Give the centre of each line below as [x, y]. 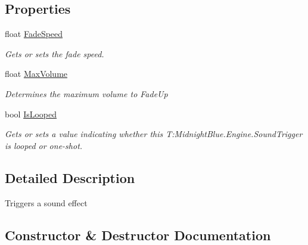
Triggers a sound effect [46, 202]
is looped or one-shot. [44, 145]
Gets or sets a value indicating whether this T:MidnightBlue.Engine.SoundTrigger [154, 134]
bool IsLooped [31, 114]
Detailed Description [70, 177]
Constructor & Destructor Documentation [138, 235]
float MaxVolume [36, 74]
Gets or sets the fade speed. [55, 53]
